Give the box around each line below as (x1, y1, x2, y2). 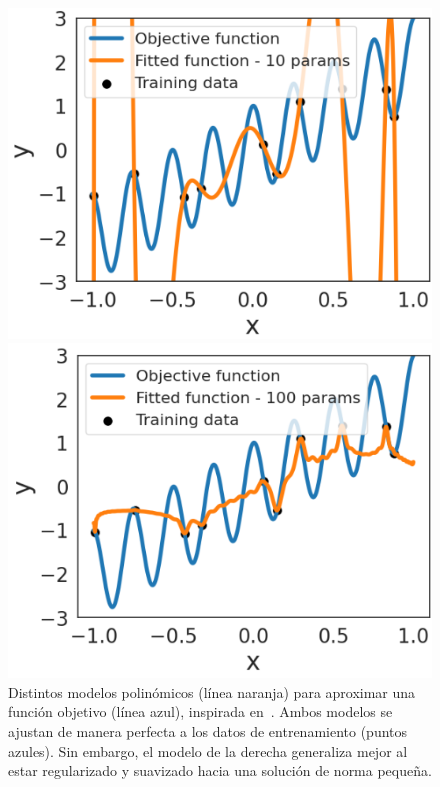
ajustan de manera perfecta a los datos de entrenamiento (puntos (8, 720, 408, 741)
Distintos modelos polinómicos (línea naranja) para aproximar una (8, 681, 416, 702)
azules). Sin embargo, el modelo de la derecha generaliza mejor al (8, 740, 408, 761)
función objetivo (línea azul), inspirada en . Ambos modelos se (8, 701, 393, 722)
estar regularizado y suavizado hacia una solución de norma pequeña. (8, 760, 432, 781)
